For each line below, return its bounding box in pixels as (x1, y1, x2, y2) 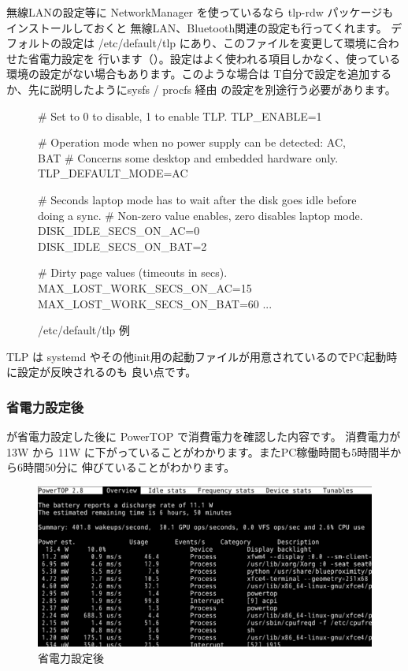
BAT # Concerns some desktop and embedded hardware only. (38, 149, 339, 166)
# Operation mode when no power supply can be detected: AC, (38, 134, 346, 151)
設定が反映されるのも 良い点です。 (17, 363, 197, 380)
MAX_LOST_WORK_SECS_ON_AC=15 (38, 279, 252, 296)
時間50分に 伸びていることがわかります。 (22, 459, 236, 475)
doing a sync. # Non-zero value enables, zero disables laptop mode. (38, 207, 363, 223)
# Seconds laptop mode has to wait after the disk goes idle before (38, 191, 357, 207)
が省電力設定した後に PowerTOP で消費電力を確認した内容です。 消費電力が (6, 428, 401, 445)
